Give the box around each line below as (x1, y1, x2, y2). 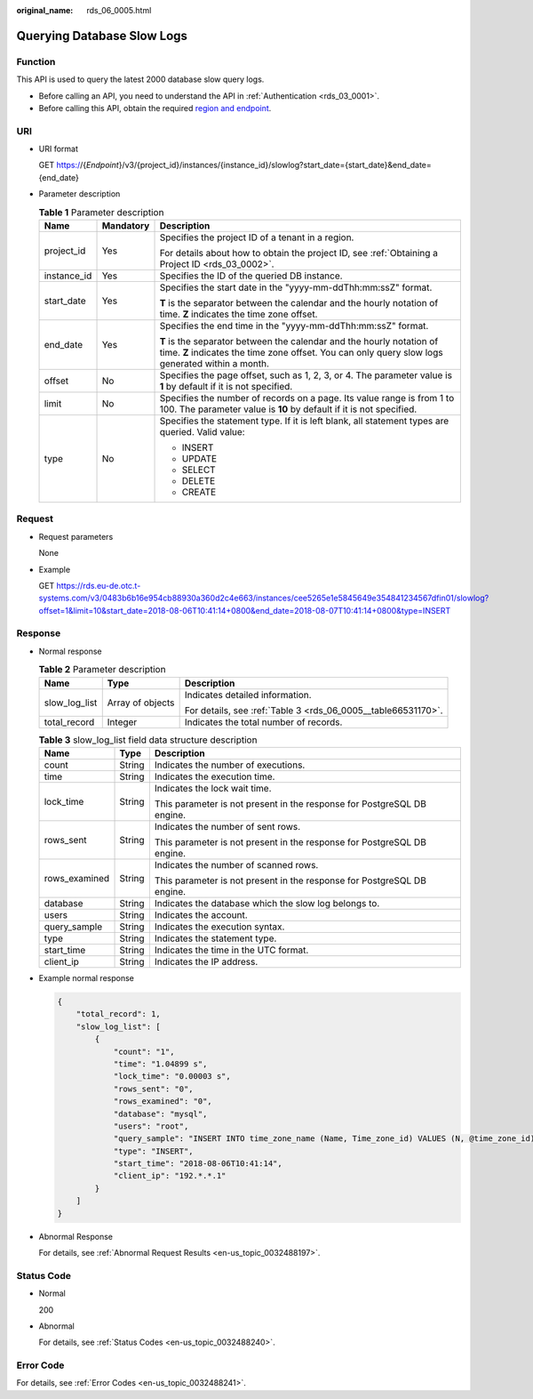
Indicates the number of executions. (154, 759, 306, 771)
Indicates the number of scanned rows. (154, 859, 319, 871)
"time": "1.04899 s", (113, 1058, 208, 1069)
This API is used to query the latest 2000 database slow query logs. (16, 74, 265, 84)
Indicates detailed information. (184, 688, 312, 701)
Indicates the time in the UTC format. (154, 944, 309, 956)
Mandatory (101, 220, 150, 232)
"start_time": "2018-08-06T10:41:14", (113, 1159, 283, 1169)
